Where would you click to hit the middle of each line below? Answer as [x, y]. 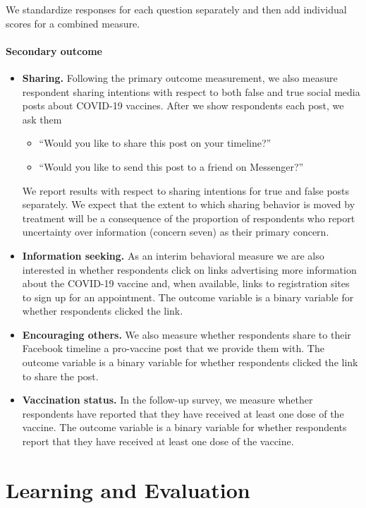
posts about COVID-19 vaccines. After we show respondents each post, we [183, 105]
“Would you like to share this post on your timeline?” [155, 143]
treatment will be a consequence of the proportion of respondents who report [189, 218]
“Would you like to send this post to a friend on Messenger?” [171, 166]
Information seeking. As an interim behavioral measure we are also [173, 255]
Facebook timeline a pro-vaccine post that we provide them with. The [173, 348]
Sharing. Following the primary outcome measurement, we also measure [180, 77]
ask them [42, 119]
